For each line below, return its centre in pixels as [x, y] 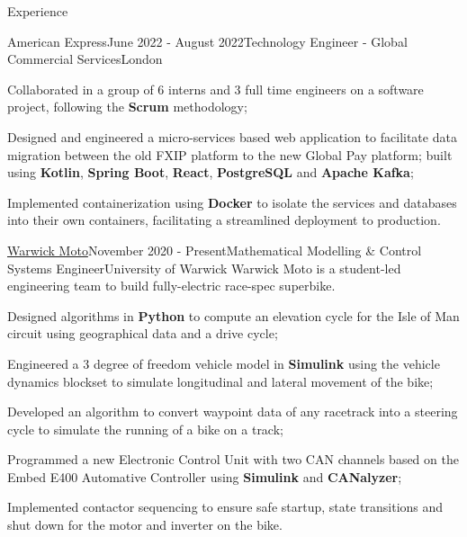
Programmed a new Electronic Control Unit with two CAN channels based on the [233, 459]
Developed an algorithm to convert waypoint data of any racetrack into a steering [233, 412]
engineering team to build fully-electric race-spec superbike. [171, 286]
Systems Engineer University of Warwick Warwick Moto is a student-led [204, 268]
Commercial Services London [85, 59]
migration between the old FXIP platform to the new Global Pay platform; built [230, 154]
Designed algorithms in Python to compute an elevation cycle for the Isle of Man [233, 315]
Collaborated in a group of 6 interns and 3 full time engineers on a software [216, 89]
